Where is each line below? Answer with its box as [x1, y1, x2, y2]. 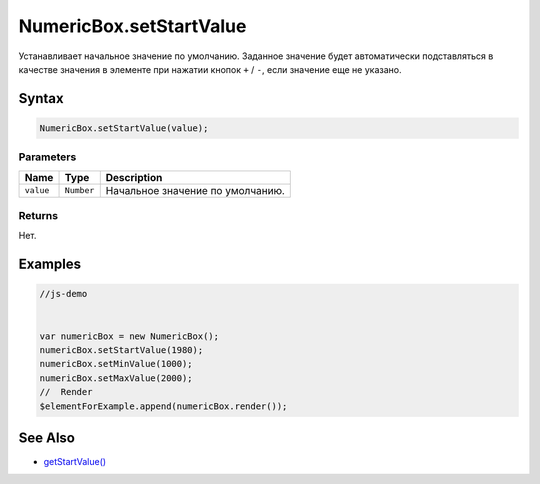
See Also [18, 429, 75, 446]
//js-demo [39, 288, 88, 300]
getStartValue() [43, 456, 107, 468]
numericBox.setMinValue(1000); [39, 358, 194, 370]
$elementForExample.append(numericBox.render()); [39, 400, 288, 412]
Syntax [18, 90, 64, 107]
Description [105, 170, 163, 184]
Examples [18, 256, 82, 273]
